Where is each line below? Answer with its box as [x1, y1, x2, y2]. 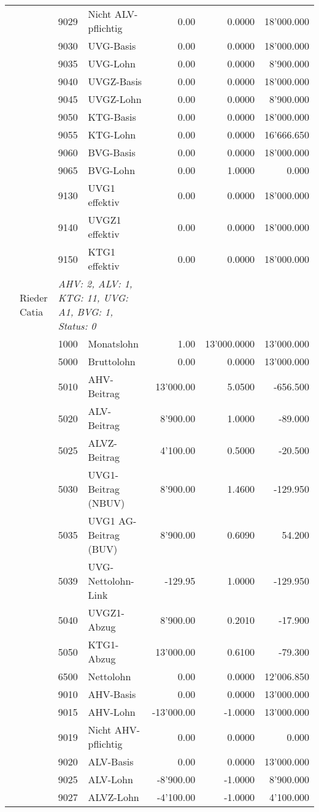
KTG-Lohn [88, 127, 136, 142]
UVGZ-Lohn [88, 92, 142, 106]
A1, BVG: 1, [58, 305, 113, 319]
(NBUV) [88, 496, 125, 510]
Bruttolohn [88, 354, 136, 368]
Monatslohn [88, 336, 139, 351]
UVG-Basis [88, 39, 136, 53]
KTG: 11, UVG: [58, 290, 128, 305]
